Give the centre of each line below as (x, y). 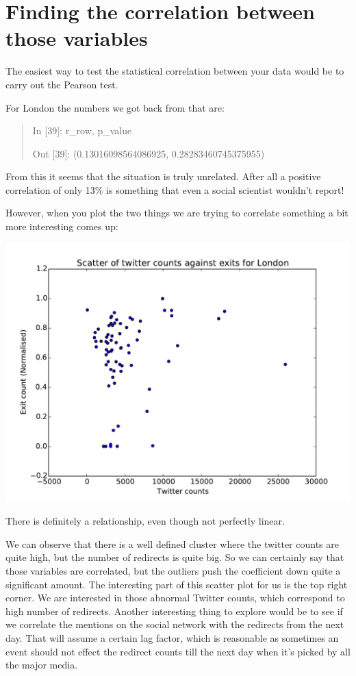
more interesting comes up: (62, 226)
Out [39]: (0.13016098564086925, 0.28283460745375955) (149, 153)
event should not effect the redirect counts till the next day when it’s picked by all (178, 651)
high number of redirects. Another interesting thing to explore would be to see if (174, 611)
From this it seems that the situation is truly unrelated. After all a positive (163, 176)
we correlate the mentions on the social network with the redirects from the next (175, 624)
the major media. (42, 665)
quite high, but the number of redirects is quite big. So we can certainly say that (175, 557)
